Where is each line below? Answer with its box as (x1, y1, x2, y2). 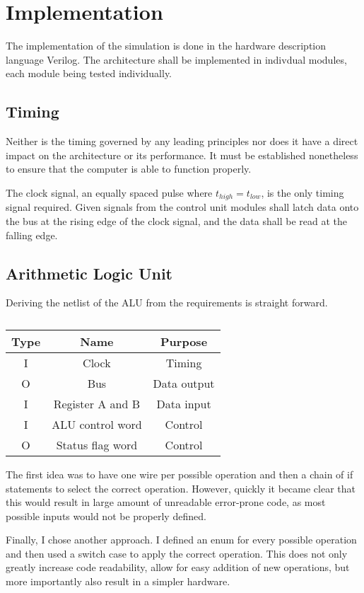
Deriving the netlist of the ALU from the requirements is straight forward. (6, 295, 328, 310)
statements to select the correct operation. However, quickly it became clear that (6, 480, 356, 495)
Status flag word (56, 436, 138, 453)
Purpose (160, 333, 208, 350)
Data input (156, 395, 211, 412)
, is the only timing (261, 185, 344, 200)
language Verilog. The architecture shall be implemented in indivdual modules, (6, 52, 347, 67)
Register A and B (53, 395, 141, 412)
